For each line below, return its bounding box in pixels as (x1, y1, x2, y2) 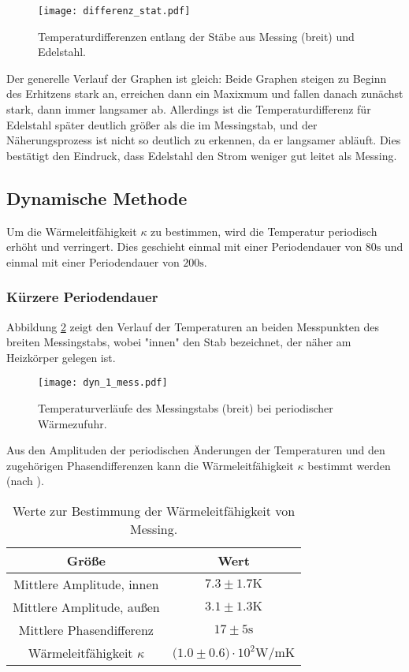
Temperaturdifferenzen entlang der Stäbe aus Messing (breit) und (38, 28, 355, 44)
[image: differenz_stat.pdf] (38, 6, 191, 17)
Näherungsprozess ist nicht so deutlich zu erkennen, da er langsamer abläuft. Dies (6, 132, 401, 148)
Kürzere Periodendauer (6, 287, 158, 307)
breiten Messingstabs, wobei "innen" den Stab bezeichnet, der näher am (6, 334, 351, 350)
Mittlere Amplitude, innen (13, 575, 159, 594)
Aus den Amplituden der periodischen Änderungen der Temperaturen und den (6, 442, 385, 458)
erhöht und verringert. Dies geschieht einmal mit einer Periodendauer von (6, 238, 363, 255)
